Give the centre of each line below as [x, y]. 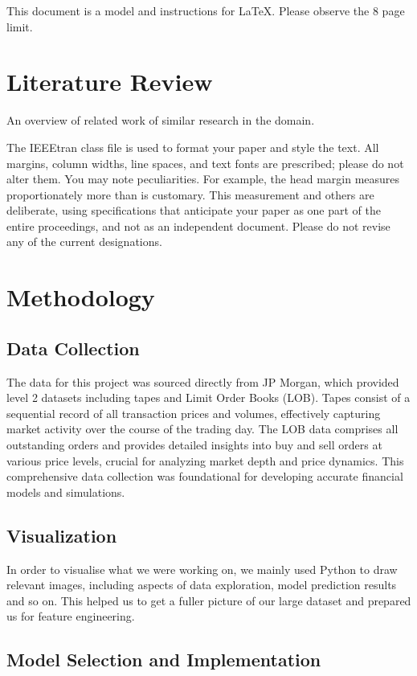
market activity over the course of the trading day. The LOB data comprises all [202, 429]
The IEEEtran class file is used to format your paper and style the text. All [193, 147]
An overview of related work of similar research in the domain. [161, 120]
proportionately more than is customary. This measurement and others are [190, 194]
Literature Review [110, 82]
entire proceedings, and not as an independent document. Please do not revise [198, 225]
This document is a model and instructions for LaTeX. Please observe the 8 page [206, 10]
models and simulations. [66, 492]
